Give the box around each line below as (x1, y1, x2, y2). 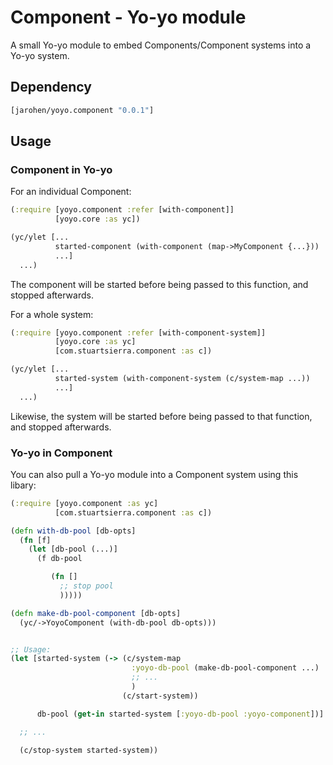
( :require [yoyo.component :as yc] (10, 498, 159, 508)
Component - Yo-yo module (10, 6, 247, 29)
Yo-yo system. (10, 49, 70, 61)
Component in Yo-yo (10, 162, 113, 176)
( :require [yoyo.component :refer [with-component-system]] (10, 327, 267, 338)
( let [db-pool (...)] (28, 544, 118, 555)
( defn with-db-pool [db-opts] (10, 526, 137, 536)
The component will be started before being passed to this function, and (10, 278, 309, 290)
